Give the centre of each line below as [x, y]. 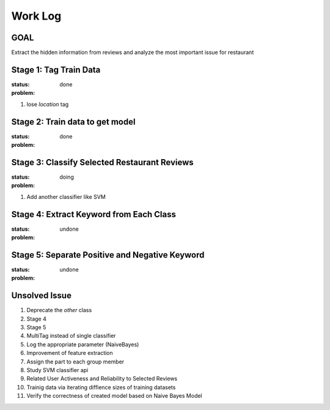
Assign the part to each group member [75, 362]
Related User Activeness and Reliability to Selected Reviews [102, 379]
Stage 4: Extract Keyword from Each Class [94, 214]
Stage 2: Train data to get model [73, 121]
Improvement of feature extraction [70, 353]
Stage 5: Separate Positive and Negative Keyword [108, 255]
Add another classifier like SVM [66, 196]
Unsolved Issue [41, 296]
